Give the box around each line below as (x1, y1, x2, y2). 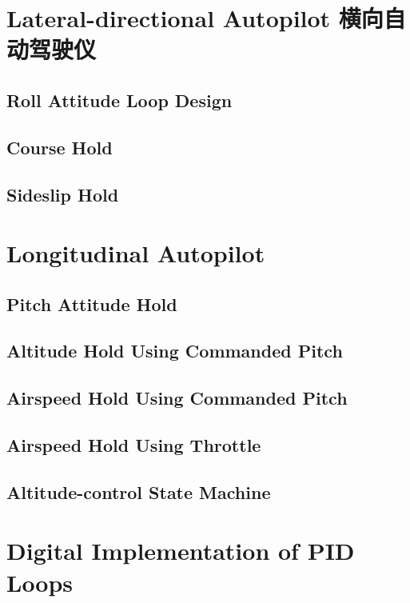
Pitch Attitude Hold (6, 291, 177, 316)
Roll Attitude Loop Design (6, 87, 233, 112)
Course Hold (6, 134, 113, 159)
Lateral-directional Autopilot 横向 (6, 2, 384, 34)
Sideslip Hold (6, 182, 119, 206)
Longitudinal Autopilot (6, 237, 265, 270)
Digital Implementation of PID (6, 534, 355, 567)
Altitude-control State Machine (6, 479, 271, 504)
